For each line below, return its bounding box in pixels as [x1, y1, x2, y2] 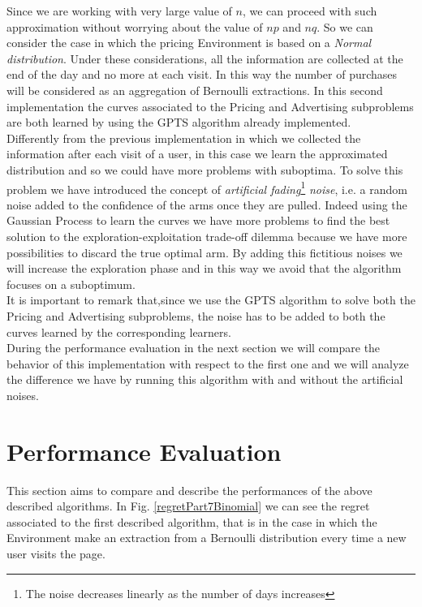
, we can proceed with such [242, 2, 377, 19]
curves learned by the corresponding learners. [6, 323, 231, 340]
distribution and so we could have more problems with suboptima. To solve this [6, 161, 403, 178]
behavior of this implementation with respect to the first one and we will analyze [6, 355, 409, 372]
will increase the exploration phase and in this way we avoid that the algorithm [6, 260, 402, 277]
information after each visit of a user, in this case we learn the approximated [6, 145, 388, 162]
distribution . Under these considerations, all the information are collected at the [6, 50, 403, 67]
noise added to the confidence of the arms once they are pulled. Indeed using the [6, 196, 407, 213]
